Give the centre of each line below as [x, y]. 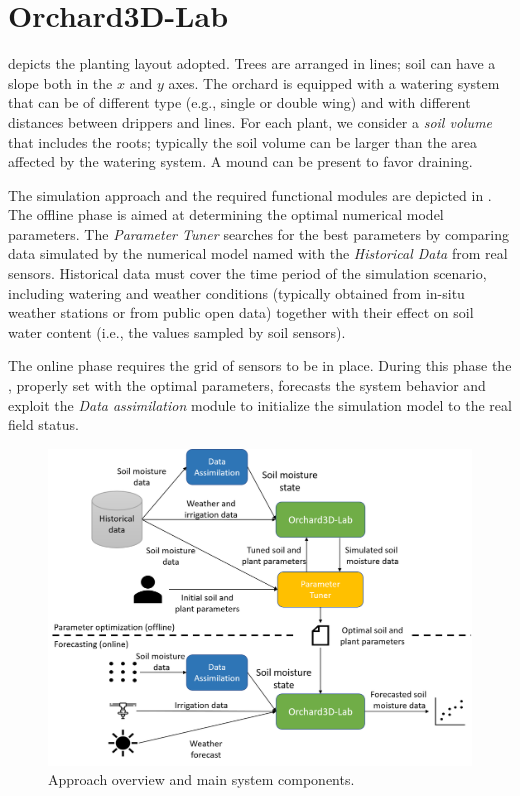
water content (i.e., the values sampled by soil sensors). [177, 331]
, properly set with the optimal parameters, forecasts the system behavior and [247, 385]
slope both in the [60, 82]
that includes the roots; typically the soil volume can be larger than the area [242, 141]
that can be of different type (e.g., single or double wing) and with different [239, 102]
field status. [43, 424]
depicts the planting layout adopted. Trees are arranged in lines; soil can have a [252, 63]
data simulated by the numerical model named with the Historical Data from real [258, 253]
